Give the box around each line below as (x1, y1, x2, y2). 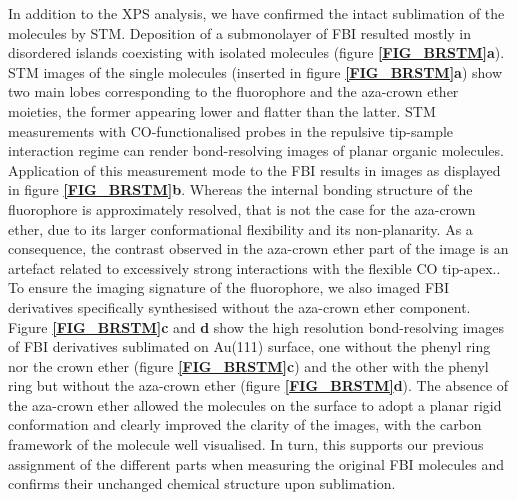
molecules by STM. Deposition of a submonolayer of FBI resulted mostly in (8, 22, 472, 43)
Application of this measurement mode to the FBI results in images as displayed (8, 159, 501, 180)
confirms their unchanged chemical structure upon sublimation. (8, 473, 396, 494)
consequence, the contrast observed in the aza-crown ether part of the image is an (8, 238, 509, 259)
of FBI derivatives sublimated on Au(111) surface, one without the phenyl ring (8, 336, 491, 357)
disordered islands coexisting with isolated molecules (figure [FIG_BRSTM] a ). (8, 42, 505, 63)
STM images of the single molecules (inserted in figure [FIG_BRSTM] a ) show (8, 61, 503, 82)
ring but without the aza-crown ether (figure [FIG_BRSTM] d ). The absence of (8, 375, 509, 396)
